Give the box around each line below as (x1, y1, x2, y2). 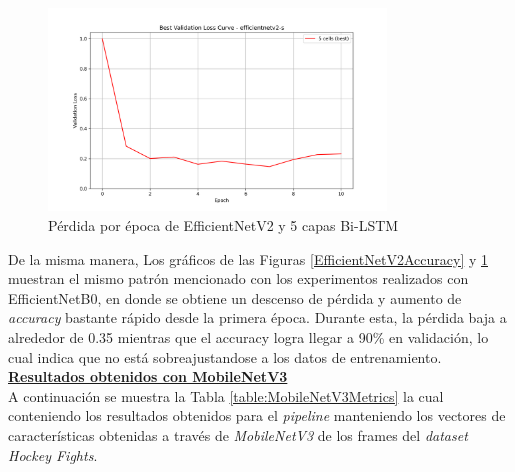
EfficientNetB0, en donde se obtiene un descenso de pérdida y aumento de (8, 287, 462, 308)
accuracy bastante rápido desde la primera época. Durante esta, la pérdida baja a (8, 307, 507, 328)
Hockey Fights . (8, 444, 98, 465)
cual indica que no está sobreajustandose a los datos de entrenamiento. (8, 346, 442, 367)
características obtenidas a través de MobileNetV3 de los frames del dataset (8, 424, 468, 445)
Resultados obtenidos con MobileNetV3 (8, 366, 288, 387)
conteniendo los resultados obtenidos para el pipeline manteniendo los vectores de (8, 405, 506, 426)
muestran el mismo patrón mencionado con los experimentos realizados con (8, 268, 469, 289)
